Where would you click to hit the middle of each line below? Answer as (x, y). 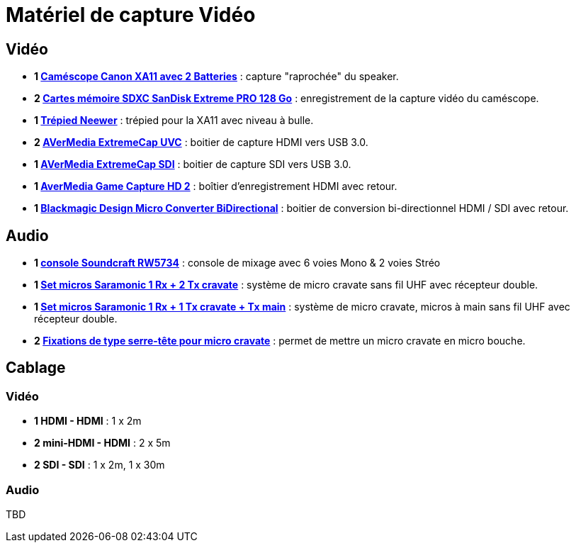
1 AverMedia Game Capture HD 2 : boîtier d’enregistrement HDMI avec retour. (216, 186)
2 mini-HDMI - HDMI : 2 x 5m (102, 443)
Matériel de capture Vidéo (131, 15)
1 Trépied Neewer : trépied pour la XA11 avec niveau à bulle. (174, 121)
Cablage (36, 368)
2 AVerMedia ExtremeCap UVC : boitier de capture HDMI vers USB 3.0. (201, 142)
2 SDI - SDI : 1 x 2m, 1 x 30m (100, 465)
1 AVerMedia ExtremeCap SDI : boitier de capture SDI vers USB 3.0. (193, 164)
